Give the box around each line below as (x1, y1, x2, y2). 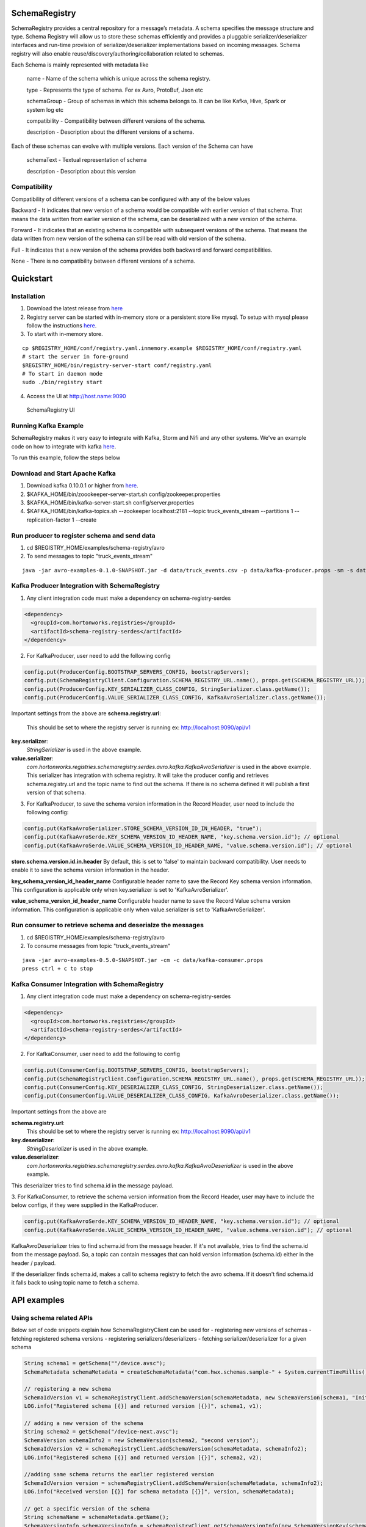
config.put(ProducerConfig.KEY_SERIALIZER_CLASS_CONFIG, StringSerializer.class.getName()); (24, 685, 310, 693)
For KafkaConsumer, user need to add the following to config (26, 1051, 180, 1058)
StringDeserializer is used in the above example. (26, 1145, 148, 1153)
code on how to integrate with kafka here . (11, 443, 117, 450)
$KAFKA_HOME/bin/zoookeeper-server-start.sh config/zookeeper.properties (26, 490, 221, 498)
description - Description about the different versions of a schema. (26, 128, 195, 136)
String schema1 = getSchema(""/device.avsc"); (24, 1360, 166, 1367)
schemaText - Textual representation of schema (26, 156, 147, 164)
